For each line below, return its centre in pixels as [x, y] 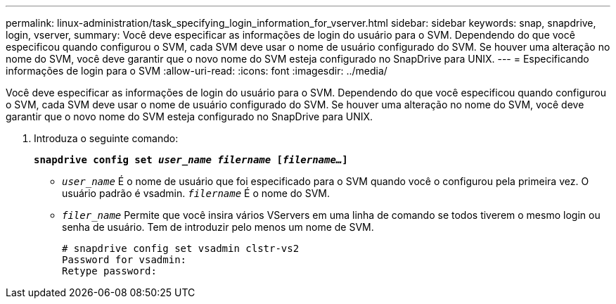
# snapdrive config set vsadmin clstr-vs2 [181, 248]
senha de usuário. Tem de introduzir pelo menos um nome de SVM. [218, 227]
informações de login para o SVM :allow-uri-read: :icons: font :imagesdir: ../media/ [197, 71]
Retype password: [109, 271]
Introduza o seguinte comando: [106, 138]
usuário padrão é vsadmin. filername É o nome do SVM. [196, 193]
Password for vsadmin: [124, 260]
